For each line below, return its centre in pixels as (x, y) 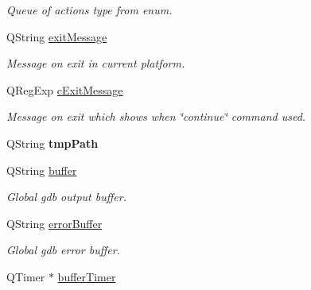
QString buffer (42, 170)
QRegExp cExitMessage (65, 89)
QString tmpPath (52, 143)
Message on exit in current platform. (96, 63)
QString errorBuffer (54, 223)
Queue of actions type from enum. (89, 10)
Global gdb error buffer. (63, 250)
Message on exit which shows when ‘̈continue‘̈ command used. (156, 116)
